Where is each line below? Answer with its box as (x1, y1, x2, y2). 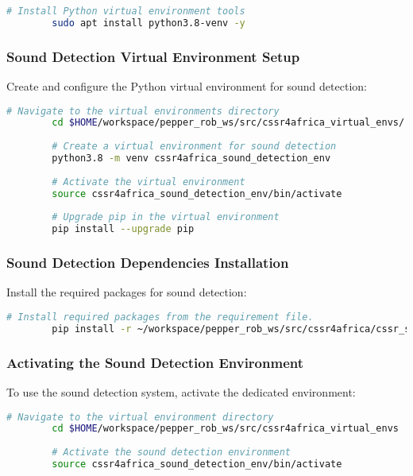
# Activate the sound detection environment (52, 447, 291, 459)
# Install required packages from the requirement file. (6, 312, 314, 323)
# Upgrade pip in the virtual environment (52, 211, 280, 223)
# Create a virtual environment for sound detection (52, 141, 337, 153)
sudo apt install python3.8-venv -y (52, 17, 245, 29)
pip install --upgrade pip (52, 223, 195, 235)
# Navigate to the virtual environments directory (6, 105, 280, 117)
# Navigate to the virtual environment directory (6, 411, 274, 423)
